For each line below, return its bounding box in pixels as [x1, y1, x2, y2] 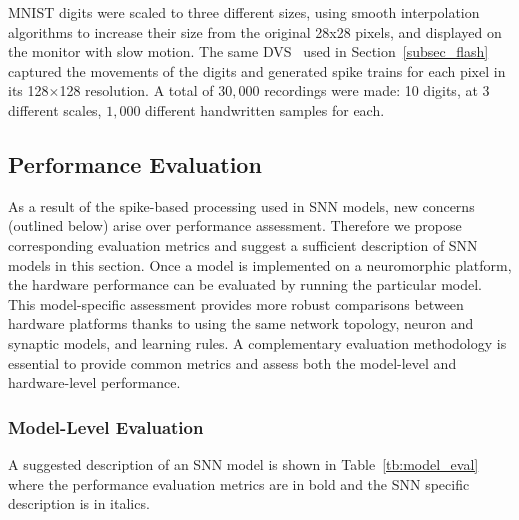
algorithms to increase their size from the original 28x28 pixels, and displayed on [8, 21, 502, 42]
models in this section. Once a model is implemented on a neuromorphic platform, [8, 254, 512, 275]
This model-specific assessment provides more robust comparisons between [8, 293, 464, 314]
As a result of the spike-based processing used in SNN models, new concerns [8, 195, 475, 216]
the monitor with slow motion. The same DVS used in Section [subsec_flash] [8, 41, 489, 62]
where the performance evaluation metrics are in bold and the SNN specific [8, 473, 470, 494]
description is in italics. [8, 493, 150, 514]
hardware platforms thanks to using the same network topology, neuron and [8, 313, 474, 334]
